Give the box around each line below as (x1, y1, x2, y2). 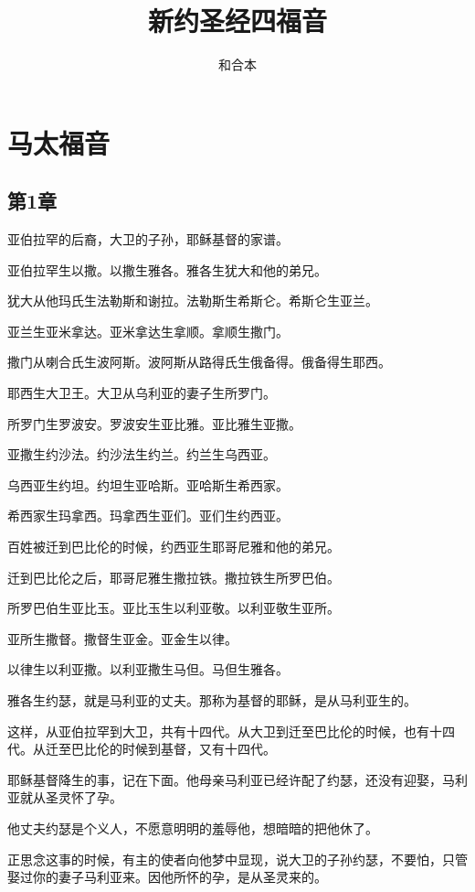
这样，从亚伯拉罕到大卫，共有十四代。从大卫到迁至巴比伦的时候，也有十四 (7, 721, 455, 740)
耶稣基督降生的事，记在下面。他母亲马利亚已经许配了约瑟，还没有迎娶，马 (7, 769, 455, 789)
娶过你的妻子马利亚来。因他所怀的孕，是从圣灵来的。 (7, 867, 327, 887)
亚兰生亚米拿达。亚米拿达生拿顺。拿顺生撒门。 (7, 321, 289, 340)
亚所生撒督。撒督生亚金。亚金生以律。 (7, 629, 237, 648)
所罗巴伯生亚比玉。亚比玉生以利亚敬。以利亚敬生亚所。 (7, 598, 340, 618)
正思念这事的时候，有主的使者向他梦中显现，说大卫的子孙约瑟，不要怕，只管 (7, 849, 468, 868)
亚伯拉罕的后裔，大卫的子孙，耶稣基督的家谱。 (7, 230, 289, 249)
